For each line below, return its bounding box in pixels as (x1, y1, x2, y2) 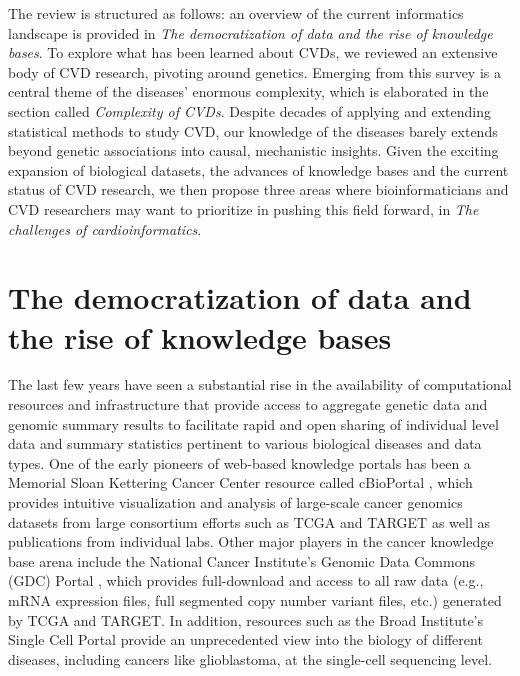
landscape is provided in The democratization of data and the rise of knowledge (8, 22, 493, 43)
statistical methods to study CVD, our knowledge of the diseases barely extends (8, 120, 498, 141)
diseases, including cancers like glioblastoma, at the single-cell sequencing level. (8, 648, 492, 669)
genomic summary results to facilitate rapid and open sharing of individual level (8, 413, 499, 434)
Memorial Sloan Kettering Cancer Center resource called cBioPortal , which (8, 472, 473, 493)
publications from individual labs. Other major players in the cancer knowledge (8, 531, 494, 552)
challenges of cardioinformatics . (8, 218, 202, 239)
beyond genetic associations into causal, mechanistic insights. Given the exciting (8, 140, 499, 161)
